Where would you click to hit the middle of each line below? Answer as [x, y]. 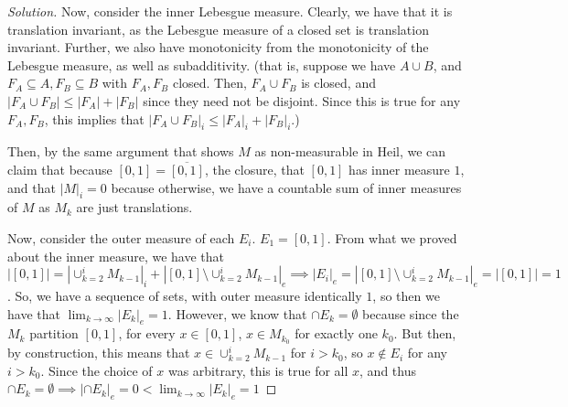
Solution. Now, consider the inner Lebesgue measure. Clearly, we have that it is [230, 11]
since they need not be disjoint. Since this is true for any [302, 100]
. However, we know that [237, 313]
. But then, [425, 333]
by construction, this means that [99, 353]
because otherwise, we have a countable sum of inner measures [286, 187]
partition [54, 333]
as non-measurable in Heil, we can [350, 151]
